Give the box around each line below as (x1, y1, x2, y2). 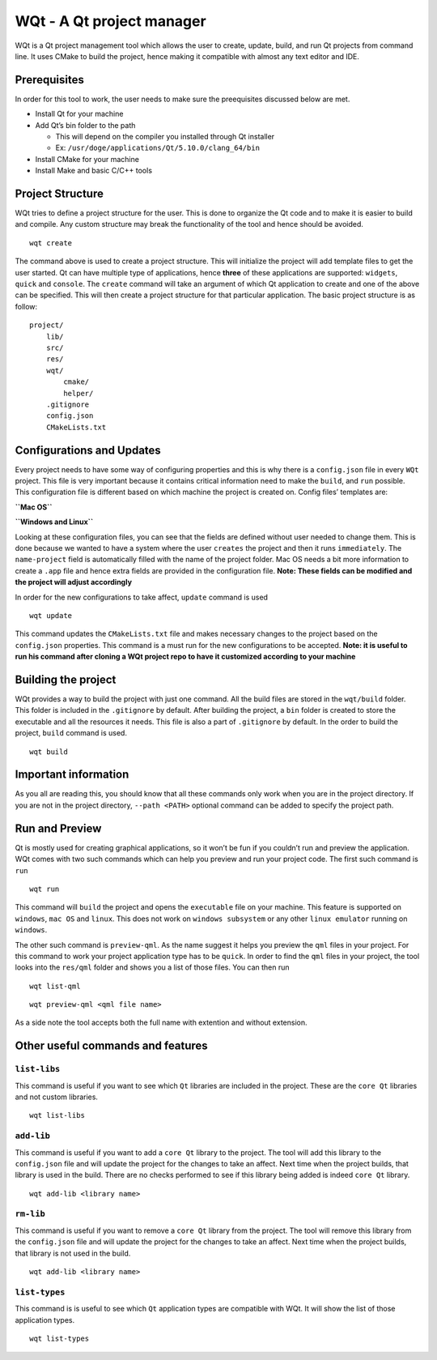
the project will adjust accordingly (15, 578, 133, 587)
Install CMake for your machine (35, 154, 139, 164)
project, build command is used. (15, 728, 127, 738)
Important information (15, 768, 129, 782)
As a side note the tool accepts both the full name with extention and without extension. (15, 1017, 308, 1028)
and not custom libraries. (15, 1092, 99, 1102)
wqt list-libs (29, 1111, 85, 1120)
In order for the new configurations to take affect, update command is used (15, 592, 269, 602)
